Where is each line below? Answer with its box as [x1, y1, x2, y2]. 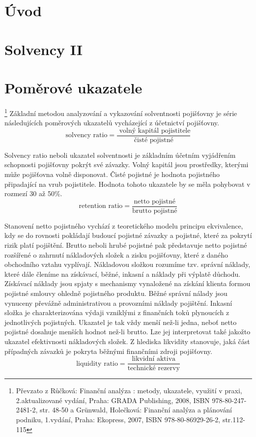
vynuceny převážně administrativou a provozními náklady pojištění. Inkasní [4, 297, 232, 308]
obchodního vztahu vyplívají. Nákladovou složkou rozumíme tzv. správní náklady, [4, 259, 251, 269]
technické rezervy [127, 365, 180, 372]
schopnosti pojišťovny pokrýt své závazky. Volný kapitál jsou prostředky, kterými [4, 159, 249, 170]
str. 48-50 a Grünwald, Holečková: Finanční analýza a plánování [40, 405, 232, 415]
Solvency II [4, 39, 83, 59]
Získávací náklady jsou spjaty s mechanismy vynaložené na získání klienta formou [4, 278, 251, 289]
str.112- [222, 414, 245, 424]
